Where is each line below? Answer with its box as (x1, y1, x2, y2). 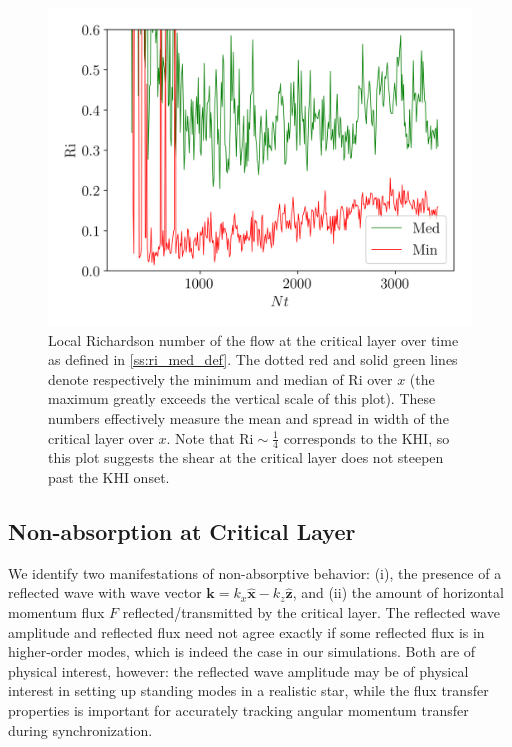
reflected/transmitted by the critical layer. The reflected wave (122, 601, 500, 622)
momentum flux (8, 601, 105, 622)
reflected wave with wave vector (8, 582, 202, 603)
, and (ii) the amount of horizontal (292, 582, 504, 603)
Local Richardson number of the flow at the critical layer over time (48, 329, 459, 350)
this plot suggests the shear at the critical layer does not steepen (48, 447, 444, 468)
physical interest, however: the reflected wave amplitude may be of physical (8, 660, 469, 681)
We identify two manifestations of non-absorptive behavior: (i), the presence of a (8, 562, 502, 583)
